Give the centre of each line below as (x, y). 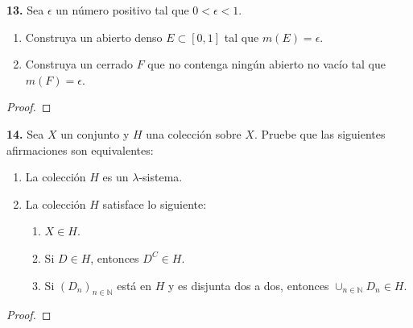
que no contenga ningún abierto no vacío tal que (266, 64)
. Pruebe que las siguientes (320, 133)
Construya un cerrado (79, 64)
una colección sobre (194, 133)
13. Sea (25, 10)
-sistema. (161, 177)
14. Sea (25, 133)
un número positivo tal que (122, 10)
